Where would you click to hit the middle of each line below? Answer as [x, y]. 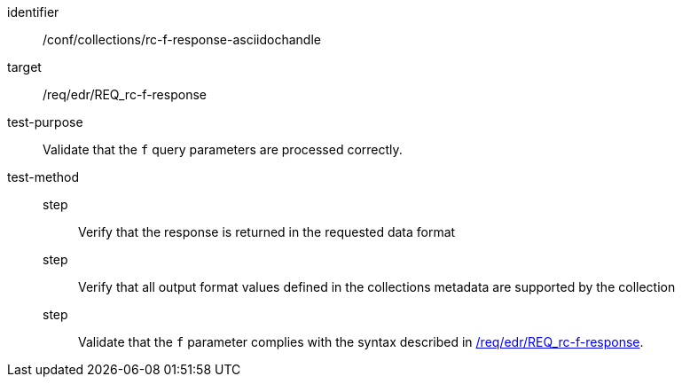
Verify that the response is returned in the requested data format [267, 232]
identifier [33, 12]
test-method [43, 177]
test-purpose [45, 122]
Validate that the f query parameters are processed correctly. [223, 149]
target [24, 67]
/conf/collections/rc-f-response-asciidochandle [182, 39]
